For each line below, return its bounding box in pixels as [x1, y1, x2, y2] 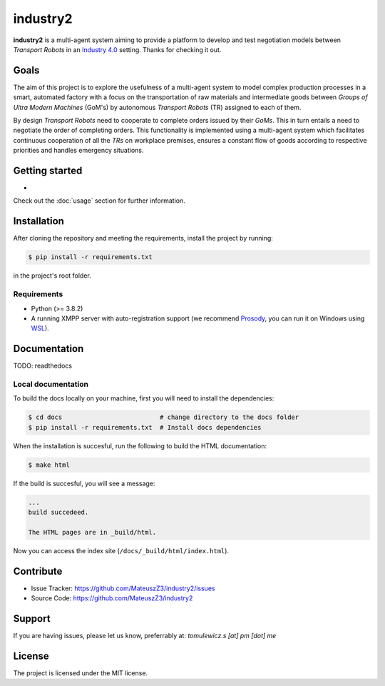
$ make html [28, 460, 71, 469]
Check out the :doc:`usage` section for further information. [13, 196, 185, 205]
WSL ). [31, 324, 49, 333]
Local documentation [13, 379, 89, 389]
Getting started [13, 165, 83, 176]
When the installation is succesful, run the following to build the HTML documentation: [13, 441, 267, 450]
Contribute [13, 565, 63, 577]
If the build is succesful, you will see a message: [13, 479, 155, 488]
